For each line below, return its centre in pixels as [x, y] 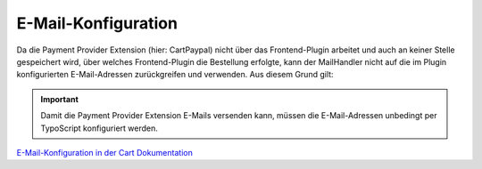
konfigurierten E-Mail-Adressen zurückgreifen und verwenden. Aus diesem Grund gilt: [175, 75]
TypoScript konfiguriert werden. [99, 128]
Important [60, 99]
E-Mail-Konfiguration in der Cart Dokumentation [105, 152]
